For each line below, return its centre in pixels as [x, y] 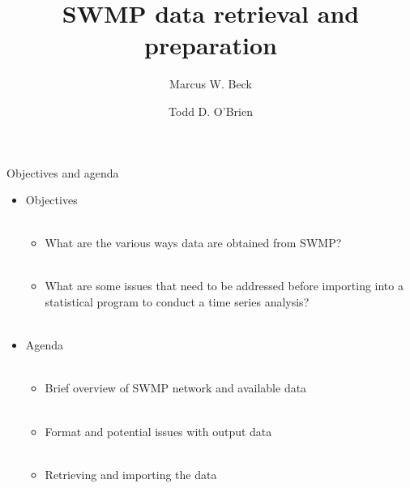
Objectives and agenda [63, 172]
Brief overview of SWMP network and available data [176, 388]
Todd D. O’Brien [211, 111]
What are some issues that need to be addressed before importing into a [224, 286]
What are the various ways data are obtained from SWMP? [193, 243]
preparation [211, 45]
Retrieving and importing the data [131, 474]
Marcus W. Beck [211, 84]
